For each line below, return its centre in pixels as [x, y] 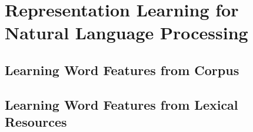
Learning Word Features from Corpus [122, 70]
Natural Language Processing [126, 33]
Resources [36, 122]
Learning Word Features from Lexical [121, 104]
